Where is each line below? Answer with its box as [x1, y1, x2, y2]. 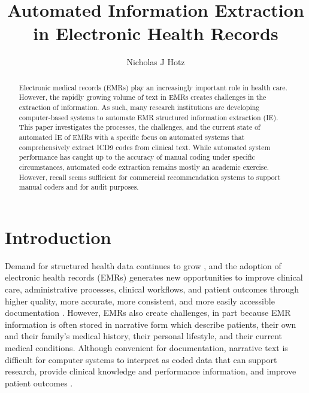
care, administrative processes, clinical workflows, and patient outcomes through [5, 283, 299, 295]
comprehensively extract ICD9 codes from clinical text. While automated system [19, 142, 271, 152]
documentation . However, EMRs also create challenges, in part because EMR [5, 306, 291, 319]
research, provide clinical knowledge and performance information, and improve [5, 365, 296, 377]
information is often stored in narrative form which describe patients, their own [5, 318, 296, 330]
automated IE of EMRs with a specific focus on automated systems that [19, 132, 245, 142]
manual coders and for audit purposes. [19, 182, 139, 192]
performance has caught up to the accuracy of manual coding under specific [19, 152, 255, 162]
